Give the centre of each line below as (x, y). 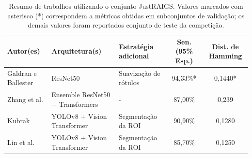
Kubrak (19, 121)
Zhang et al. (25, 99)
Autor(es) (24, 51)
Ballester (20, 82)
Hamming (225, 56)
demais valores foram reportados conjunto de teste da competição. (126, 25)
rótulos (129, 82)
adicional (134, 56)
